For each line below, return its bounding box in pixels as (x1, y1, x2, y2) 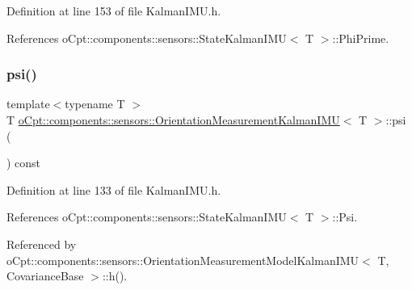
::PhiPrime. (332, 29, 389, 46)
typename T (65, 95, 125, 112)
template (6, 95, 50, 112)
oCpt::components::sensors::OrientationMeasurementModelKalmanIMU (6, 251, 359, 268)
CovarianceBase (6, 267, 84, 284)
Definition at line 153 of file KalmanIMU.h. (6, 2, 221, 19)
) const (6, 154, 41, 171)
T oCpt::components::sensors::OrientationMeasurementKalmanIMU (6, 111, 340, 128)
